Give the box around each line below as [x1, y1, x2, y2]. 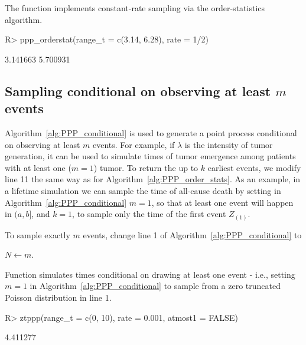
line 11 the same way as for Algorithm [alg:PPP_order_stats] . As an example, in [5, 173, 301, 185]
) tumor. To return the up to [93, 161, 198, 173]
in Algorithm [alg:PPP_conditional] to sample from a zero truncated [30, 280, 281, 292]
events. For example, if [92, 138, 175, 150]
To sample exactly [5, 228, 70, 241]
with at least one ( [5, 161, 71, 173]
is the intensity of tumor [184, 138, 273, 150]
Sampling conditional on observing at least [5, 81, 271, 100]
